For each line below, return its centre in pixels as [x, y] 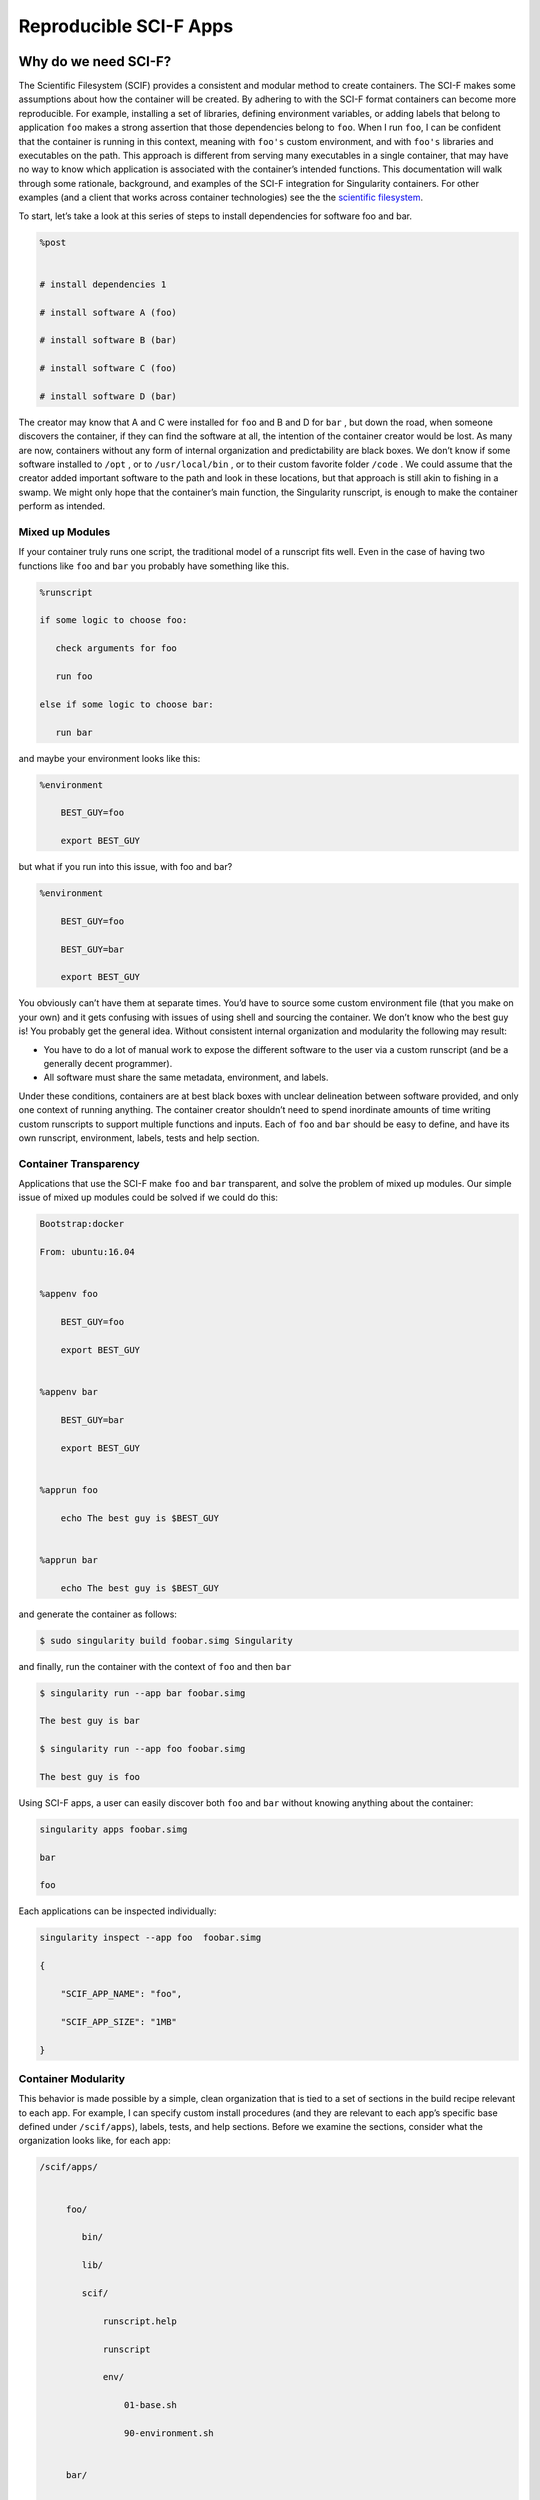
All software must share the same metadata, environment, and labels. [186, 1077]
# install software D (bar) [108, 396]
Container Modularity [71, 2078]
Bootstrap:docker [82, 1224]
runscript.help [139, 2321]
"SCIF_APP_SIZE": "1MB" [118, 2021]
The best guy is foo [89, 1776]
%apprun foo [69, 1489]
